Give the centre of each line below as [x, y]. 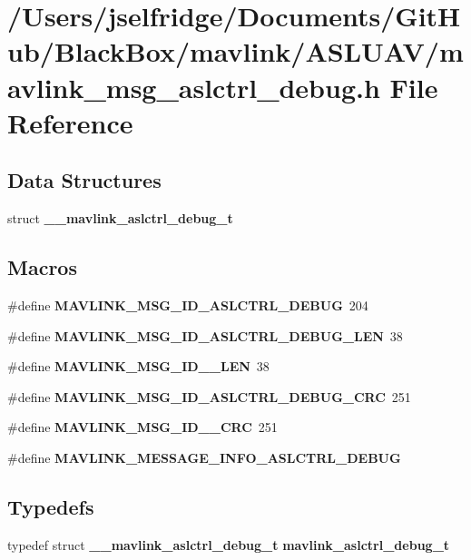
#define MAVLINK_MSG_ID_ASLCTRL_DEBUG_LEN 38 [205, 335]
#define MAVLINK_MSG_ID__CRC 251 [142, 427]
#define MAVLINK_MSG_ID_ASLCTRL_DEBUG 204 [188, 305]
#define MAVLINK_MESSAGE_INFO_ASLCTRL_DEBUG [204, 457]
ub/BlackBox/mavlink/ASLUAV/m [235, 51]
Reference [70, 122]
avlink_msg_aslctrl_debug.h [194, 87]
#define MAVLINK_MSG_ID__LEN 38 [138, 366]
